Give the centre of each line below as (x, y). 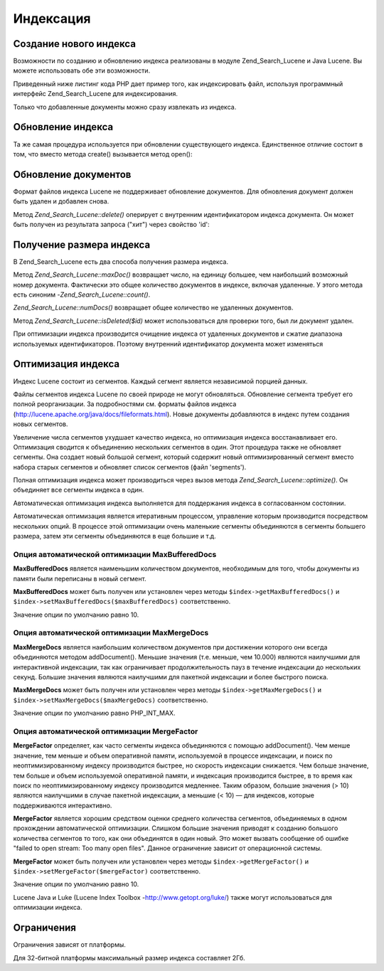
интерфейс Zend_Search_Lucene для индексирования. (95, 94)
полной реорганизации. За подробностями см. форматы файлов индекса (125, 404)
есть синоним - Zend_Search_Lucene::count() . (82, 295)
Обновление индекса (63, 127)
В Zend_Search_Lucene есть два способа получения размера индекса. (121, 261)
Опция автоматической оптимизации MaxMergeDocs (111, 633)
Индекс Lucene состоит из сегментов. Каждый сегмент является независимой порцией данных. (161, 381)
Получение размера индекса (82, 244)
